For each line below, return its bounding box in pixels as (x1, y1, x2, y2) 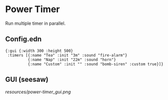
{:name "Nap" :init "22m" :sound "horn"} (27, 57, 116, 62)
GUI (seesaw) (5, 75, 49, 84)
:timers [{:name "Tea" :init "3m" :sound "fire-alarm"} (7, 53, 128, 58)
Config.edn (5, 35, 42, 43)
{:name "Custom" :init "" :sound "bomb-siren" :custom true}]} (27, 62, 164, 67)
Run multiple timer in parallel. (5, 20, 66, 26)
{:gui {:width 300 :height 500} (5, 48, 73, 54)
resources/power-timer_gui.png (5, 88, 71, 94)
